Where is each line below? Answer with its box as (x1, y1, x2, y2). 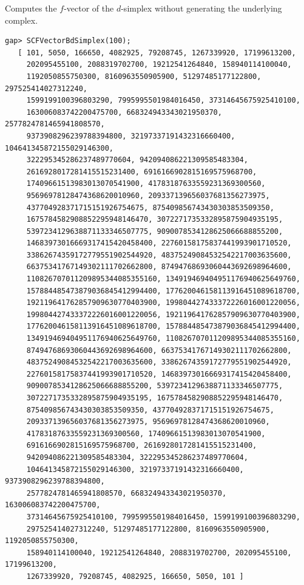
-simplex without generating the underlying (121, 2, 282, 14)
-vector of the (64, 2, 114, 14)
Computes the (5, 2, 57, 14)
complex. (5, 13, 38, 26)
